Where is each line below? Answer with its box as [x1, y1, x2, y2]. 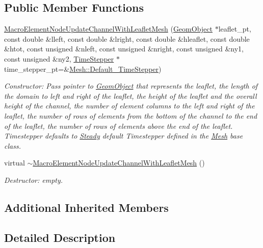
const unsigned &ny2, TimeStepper [4, 53, 114, 64]
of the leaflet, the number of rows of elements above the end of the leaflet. [4, 120, 233, 131]
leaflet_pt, [218, 23, 251, 34]
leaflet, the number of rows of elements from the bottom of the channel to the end [4, 110, 257, 121]
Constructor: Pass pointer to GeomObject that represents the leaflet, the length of [4, 80, 258, 91]
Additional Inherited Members [4, 199, 169, 215]
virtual [4, 157, 25, 168]
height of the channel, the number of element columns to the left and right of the [4, 100, 255, 111]
